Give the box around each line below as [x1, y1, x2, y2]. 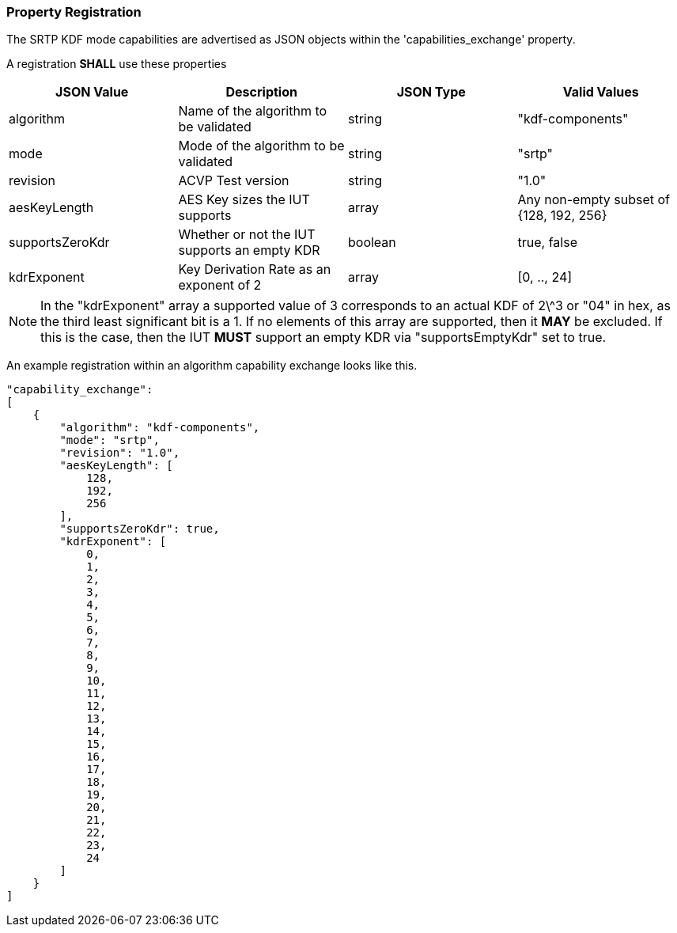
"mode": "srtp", [59, 434, 160, 447]
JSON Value [55, 84, 129, 101]
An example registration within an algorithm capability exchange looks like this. [6, 358, 418, 373]
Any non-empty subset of [517, 192, 671, 208]
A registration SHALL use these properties [6, 57, 227, 71]
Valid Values [562, 84, 639, 101]
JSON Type [396, 84, 466, 101]
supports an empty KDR [178, 242, 320, 259]
